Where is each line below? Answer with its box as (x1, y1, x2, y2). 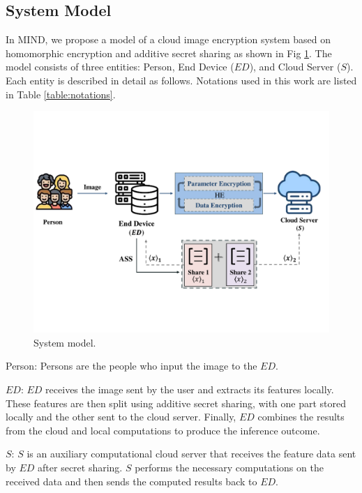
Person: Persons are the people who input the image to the (6, 358, 257, 373)
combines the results (257, 409, 345, 424)
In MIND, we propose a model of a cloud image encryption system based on (6, 32, 331, 47)
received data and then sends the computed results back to (6, 473, 257, 488)
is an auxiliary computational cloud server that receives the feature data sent (27, 446, 356, 461)
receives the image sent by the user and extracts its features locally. (45, 381, 334, 396)
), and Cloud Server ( (249, 59, 341, 74)
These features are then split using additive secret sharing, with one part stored (6, 395, 347, 410)
